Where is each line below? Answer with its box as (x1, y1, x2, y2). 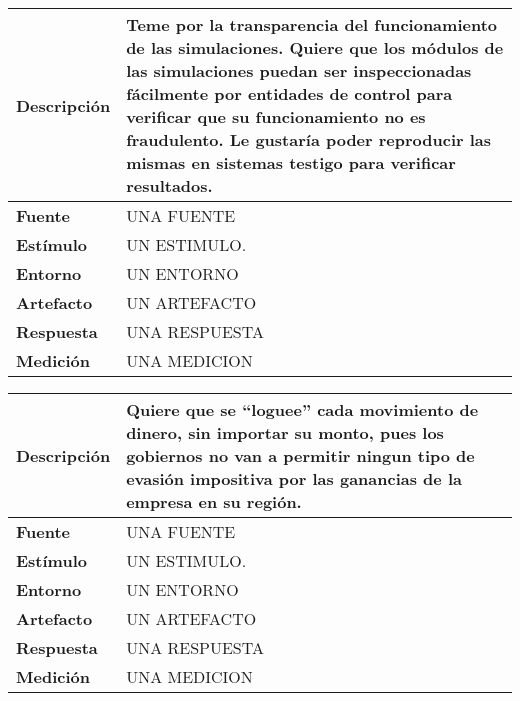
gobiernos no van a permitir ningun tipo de (126, 444, 475, 467)
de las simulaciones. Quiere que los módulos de (126, 36, 504, 59)
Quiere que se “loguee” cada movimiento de (126, 398, 479, 421)
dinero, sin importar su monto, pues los (126, 421, 444, 444)
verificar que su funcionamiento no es (126, 105, 426, 128)
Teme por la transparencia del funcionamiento (126, 13, 497, 36)
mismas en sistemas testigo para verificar (126, 151, 456, 174)
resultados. (126, 174, 213, 197)
